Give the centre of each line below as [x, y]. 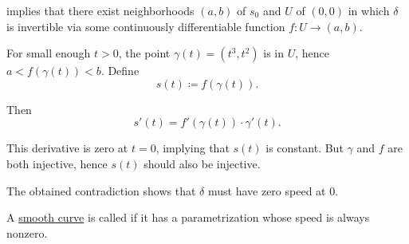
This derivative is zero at [67, 148]
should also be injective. [202, 163]
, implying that [193, 148]
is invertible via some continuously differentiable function [146, 26]
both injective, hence [57, 163]
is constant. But [305, 148]
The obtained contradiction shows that [101, 190]
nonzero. [27, 232]
